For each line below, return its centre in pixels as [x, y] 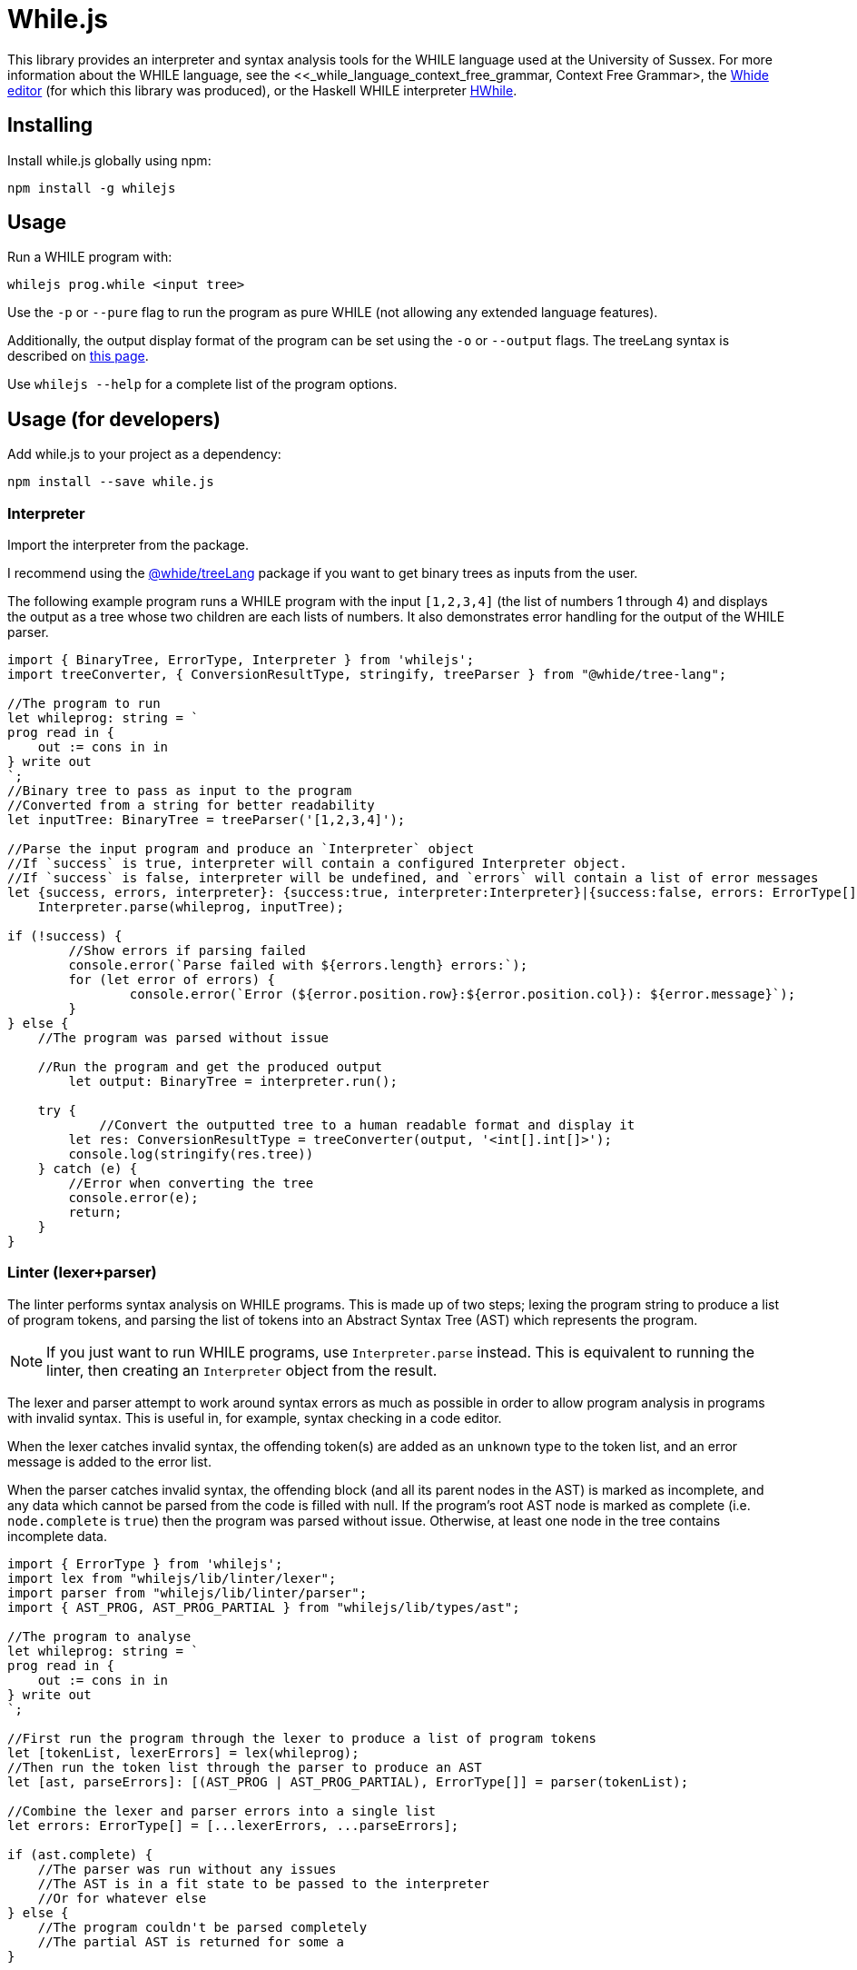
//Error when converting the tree [191, 1184]
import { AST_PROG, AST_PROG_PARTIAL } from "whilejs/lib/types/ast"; [264, 1607]
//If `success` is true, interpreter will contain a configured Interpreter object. [317, 864]
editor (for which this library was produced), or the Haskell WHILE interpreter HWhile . [262, 90]
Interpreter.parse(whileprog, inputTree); [191, 907]
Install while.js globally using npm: [109, 160]
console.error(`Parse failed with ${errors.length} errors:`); [298, 965]
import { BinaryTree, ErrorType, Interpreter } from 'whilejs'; [241, 660]
